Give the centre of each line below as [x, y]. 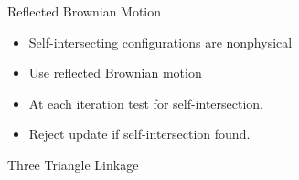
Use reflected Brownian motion [115, 73]
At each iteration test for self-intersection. [146, 103]
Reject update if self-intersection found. [139, 134]
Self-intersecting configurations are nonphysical [160, 42]
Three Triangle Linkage [73, 164]
